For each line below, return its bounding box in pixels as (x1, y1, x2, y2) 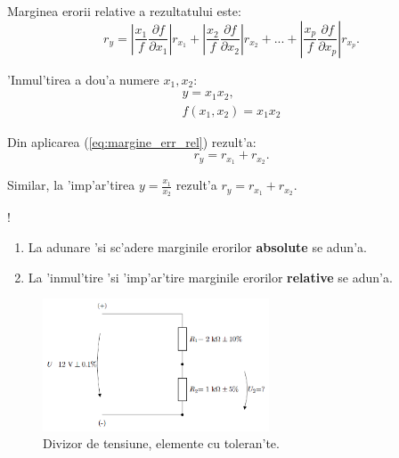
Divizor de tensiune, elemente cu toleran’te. (43, 434, 280, 453)
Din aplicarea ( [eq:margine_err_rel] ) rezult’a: (7, 132, 256, 151)
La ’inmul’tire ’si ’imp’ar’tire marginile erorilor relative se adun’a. (28, 267, 393, 286)
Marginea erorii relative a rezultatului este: (7, 2, 241, 20)
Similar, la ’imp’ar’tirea (7, 176, 135, 194)
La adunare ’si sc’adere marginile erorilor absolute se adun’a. (28, 237, 367, 256)
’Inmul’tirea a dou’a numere (7, 70, 159, 88)
